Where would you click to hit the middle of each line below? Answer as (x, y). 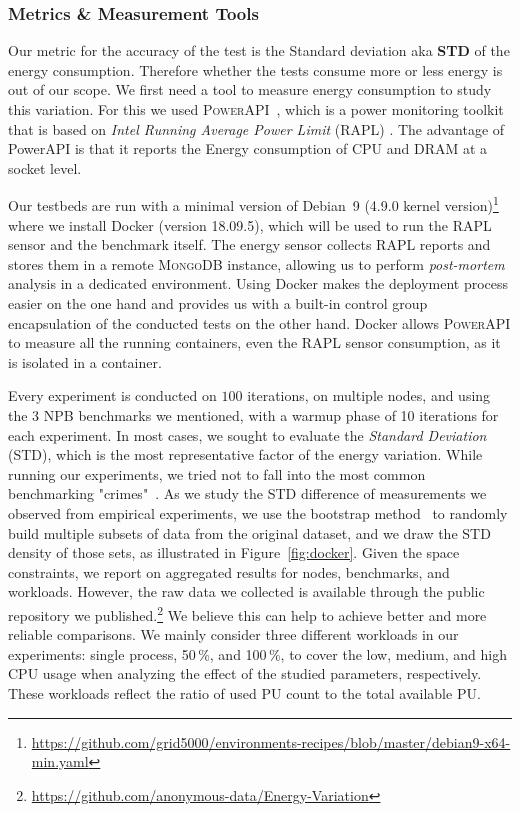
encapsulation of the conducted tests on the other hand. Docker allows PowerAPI (259, 322)
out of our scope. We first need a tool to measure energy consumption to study (250, 89)
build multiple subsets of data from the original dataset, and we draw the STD (249, 532)
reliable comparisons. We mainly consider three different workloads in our (233, 634)
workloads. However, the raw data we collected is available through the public (246, 591)
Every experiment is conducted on (112, 395)
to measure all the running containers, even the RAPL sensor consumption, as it (254, 342)
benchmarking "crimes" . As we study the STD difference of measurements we (247, 493)
